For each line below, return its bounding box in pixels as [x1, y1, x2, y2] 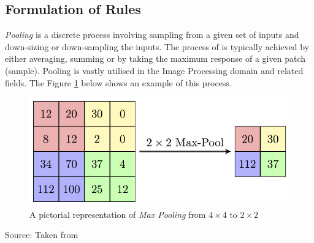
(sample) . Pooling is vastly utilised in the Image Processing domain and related [5, 64, 304, 77]
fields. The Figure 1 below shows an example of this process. [5, 76, 232, 89]
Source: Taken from [5, 228, 78, 241]
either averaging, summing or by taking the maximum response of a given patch [5, 52, 305, 65]
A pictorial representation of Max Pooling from [29, 207, 206, 220]
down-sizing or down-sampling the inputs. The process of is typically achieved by [5, 40, 309, 53]
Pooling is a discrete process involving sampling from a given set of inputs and [5, 28, 299, 41]
